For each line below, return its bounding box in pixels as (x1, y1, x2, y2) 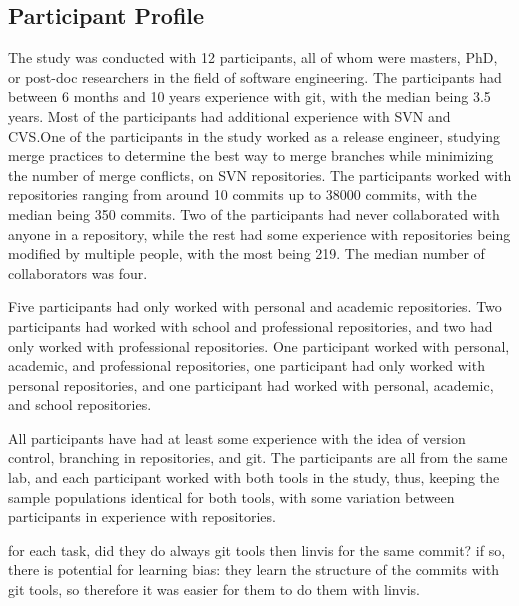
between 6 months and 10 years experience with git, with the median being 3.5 (8, 86, 491, 107)
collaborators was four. (8, 262, 148, 283)
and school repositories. (8, 394, 152, 415)
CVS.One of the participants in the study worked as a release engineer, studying (8, 125, 501, 146)
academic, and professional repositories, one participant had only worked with (8, 355, 485, 376)
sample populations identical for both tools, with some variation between (8, 486, 455, 507)
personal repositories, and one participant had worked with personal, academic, (8, 374, 494, 395)
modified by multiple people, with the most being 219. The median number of (8, 243, 485, 264)
